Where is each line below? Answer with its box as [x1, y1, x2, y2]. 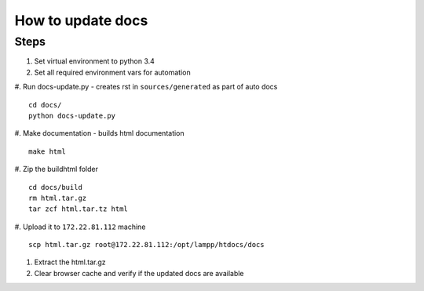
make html [28, 147, 66, 156]
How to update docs [14, 12, 148, 29]
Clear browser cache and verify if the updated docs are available [34, 268, 244, 278]
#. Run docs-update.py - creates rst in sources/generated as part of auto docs [14, 82, 278, 92]
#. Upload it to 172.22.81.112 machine [14, 222, 146, 231]
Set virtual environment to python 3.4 [34, 56, 155, 66]
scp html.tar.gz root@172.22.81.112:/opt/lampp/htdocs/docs [28, 240, 265, 249]
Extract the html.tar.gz [34, 257, 106, 267]
